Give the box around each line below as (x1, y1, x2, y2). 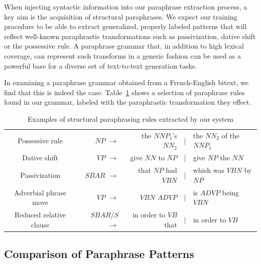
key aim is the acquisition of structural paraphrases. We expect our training (4, 11, 237, 22)
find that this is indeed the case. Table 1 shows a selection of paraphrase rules (4, 87, 245, 97)
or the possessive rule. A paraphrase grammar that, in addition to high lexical (4, 41, 244, 51)
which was (193, 165, 225, 175)
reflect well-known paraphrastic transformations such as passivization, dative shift (4, 31, 256, 41)
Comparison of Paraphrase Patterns (4, 246, 194, 261)
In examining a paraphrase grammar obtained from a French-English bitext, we (4, 77, 248, 88)
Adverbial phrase (14, 187, 66, 197)
